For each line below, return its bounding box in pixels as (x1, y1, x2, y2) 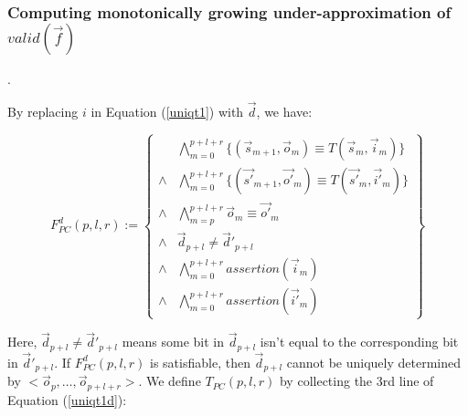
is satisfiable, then (150, 352, 250, 371)
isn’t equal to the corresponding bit (260, 332, 459, 351)
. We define (138, 371, 201, 390)
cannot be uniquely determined (286, 352, 461, 371)
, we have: (256, 102, 313, 121)
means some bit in (122, 332, 224, 351)
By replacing (7, 102, 79, 121)
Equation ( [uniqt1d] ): (7, 390, 127, 409)
